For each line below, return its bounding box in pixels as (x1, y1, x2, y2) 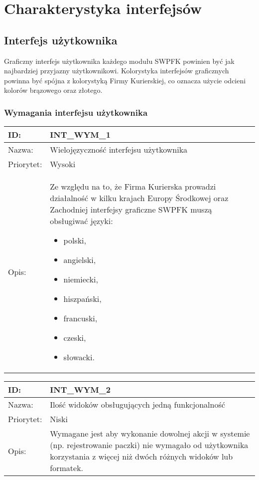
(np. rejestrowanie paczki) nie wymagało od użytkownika (50, 439, 249, 451)
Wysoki (50, 158, 76, 170)
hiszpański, (63, 293, 102, 305)
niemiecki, (63, 273, 98, 285)
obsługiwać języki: (50, 215, 113, 227)
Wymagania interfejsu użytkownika (4, 106, 148, 118)
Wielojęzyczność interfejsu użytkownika (50, 144, 188, 156)
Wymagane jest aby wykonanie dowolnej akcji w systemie (50, 428, 250, 440)
